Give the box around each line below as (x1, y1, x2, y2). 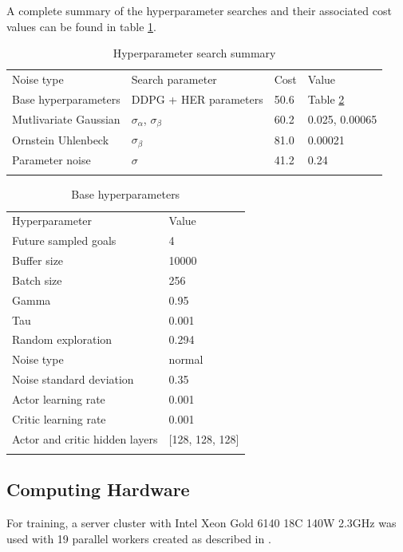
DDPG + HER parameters (131, 90, 263, 107)
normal (168, 351, 203, 368)
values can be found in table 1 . (6, 18, 156, 34)
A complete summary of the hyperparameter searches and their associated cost (6, 2, 392, 18)
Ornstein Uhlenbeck (12, 131, 109, 148)
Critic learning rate (12, 410, 106, 427)
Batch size (12, 271, 62, 288)
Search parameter (131, 71, 217, 88)
